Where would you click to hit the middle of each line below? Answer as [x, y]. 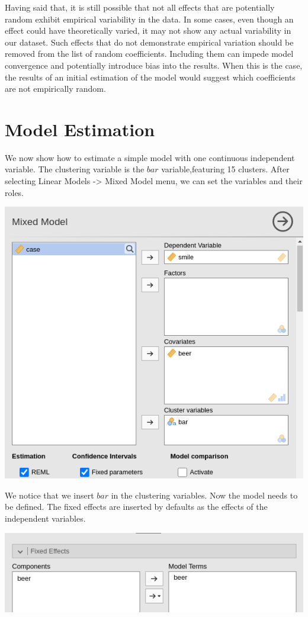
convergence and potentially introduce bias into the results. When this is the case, [154, 65]
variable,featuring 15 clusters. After [225, 169]
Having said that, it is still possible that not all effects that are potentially [140, 7]
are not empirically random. [55, 89]
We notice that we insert [49, 495]
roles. [15, 192]
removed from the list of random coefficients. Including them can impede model [149, 54]
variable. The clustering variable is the [75, 169]
